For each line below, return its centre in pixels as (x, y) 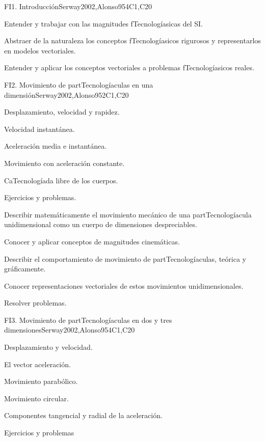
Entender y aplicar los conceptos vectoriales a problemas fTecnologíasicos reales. (129, 67)
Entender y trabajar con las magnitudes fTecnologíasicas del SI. (103, 23)
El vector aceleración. (37, 364)
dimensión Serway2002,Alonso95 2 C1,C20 (67, 94)
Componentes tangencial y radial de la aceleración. (83, 415)
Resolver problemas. (35, 303)
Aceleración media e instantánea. (56, 146)
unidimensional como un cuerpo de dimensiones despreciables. (101, 224)
